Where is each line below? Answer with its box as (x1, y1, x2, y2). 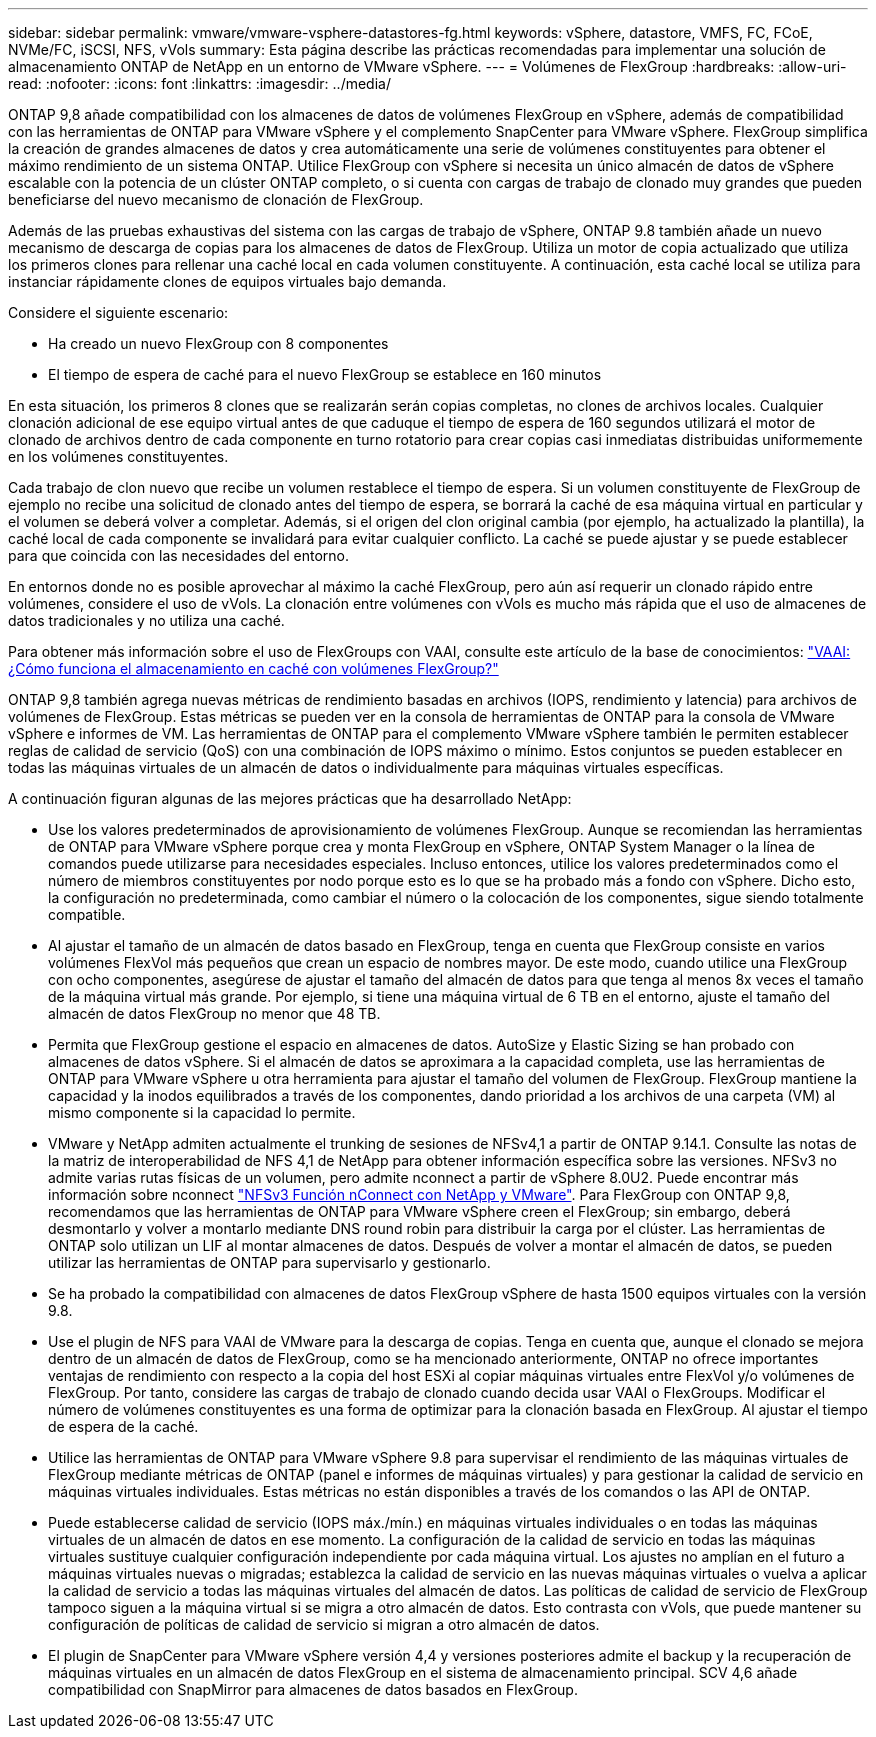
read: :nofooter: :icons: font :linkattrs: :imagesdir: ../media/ (8, 75, 391, 92)
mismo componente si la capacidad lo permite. (48, 1104, 356, 1121)
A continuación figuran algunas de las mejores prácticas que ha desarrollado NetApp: (8, 790, 572, 807)
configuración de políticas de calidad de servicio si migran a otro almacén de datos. (48, 1616, 600, 1633)
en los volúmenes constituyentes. (8, 448, 229, 465)
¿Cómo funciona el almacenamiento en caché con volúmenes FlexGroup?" (8, 660, 499, 677)
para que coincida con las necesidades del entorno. (8, 547, 349, 564)
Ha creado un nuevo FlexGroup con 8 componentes (48, 335, 389, 352)
